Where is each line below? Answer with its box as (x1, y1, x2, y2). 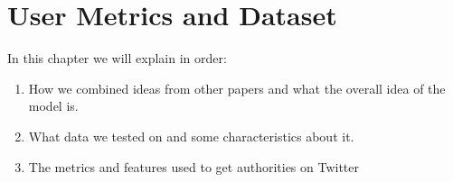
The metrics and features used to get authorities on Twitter (28, 157, 360, 176)
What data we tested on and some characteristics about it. (28, 126, 354, 145)
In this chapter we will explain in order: (7, 49, 227, 68)
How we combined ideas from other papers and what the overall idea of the (28, 78, 446, 97)
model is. (28, 96, 79, 115)
